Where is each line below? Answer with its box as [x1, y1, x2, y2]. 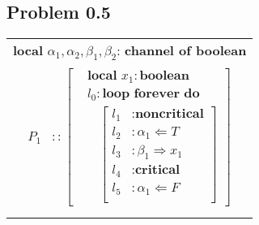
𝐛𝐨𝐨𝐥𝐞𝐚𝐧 [139, 69, 189, 83]
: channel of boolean [117, 41, 247, 60]
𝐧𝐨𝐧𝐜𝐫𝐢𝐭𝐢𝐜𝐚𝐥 [134, 107, 204, 121]
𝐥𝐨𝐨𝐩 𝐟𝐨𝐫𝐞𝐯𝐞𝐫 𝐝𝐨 [102, 87, 200, 101]
